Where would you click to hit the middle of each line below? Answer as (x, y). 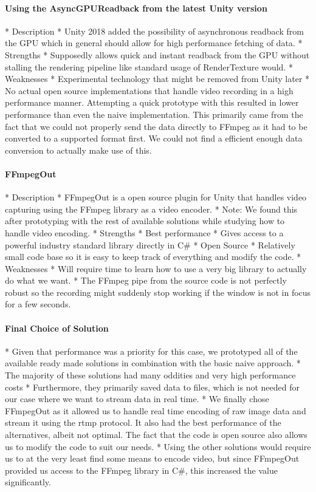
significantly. (28, 482)
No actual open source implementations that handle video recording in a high (149, 90)
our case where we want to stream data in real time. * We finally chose (137, 399)
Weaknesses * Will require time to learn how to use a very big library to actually (156, 268)
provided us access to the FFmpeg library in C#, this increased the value (141, 470)
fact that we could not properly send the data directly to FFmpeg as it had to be (156, 126)
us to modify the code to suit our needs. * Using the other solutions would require (158, 446)
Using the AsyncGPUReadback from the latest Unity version (136, 8)
